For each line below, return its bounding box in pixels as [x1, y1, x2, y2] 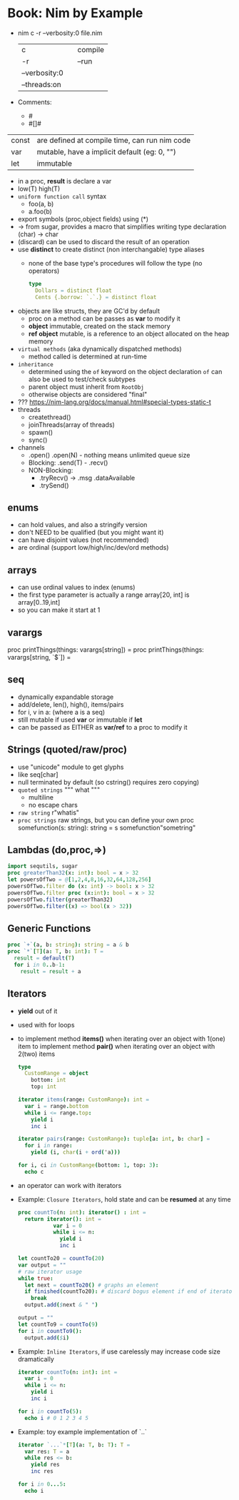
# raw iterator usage [17, 1268, 82, 1275]
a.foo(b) [28, 207, 52, 216]
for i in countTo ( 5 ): [17, 1408, 83, 1415]
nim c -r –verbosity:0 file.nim [17, 29, 103, 37]
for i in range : [24, 1142, 73, 1149]
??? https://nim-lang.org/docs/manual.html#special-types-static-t [17, 398, 212, 406]
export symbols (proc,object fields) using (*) [17, 214, 148, 223]
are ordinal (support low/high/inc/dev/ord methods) [17, 543, 169, 552]
